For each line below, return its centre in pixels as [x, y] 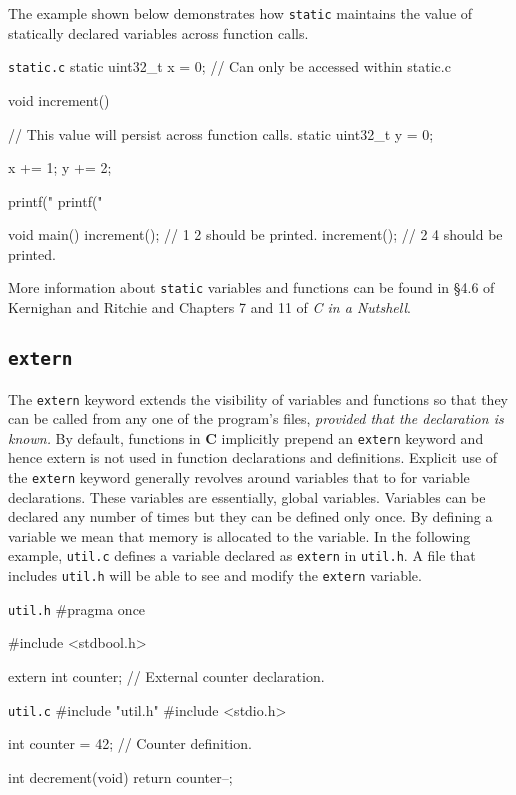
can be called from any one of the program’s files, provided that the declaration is [256, 418]
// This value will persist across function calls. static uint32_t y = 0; [221, 133]
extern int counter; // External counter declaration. [166, 676]
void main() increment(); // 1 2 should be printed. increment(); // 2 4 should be [255, 234]
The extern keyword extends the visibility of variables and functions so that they [258, 398]
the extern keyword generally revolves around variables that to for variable [239, 477]
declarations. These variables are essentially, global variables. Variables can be [247, 496]
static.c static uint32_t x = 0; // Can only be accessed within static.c [229, 66]
